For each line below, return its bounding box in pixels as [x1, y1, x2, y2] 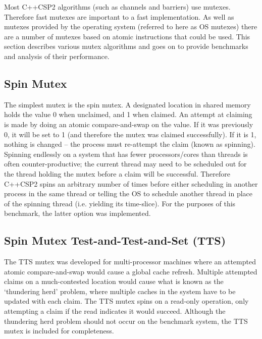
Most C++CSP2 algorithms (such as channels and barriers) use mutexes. [4, 2, 231, 12]
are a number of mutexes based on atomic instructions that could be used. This [4, 31, 250, 41]
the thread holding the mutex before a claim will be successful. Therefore [4, 168, 230, 179]
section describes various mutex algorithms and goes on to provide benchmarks [4, 41, 248, 51]
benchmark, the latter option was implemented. [4, 208, 151, 218]
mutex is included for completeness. [4, 325, 114, 336]
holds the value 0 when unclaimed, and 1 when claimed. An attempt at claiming [4, 109, 252, 120]
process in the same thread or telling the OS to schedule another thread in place [4, 188, 253, 199]
